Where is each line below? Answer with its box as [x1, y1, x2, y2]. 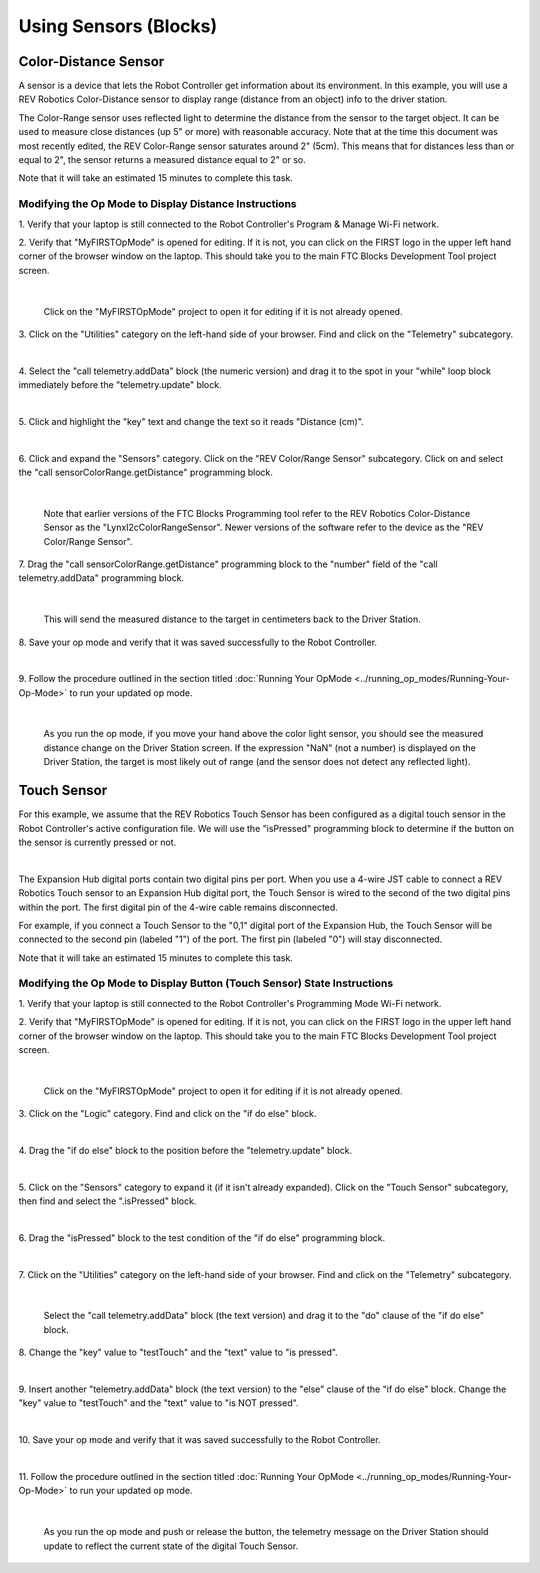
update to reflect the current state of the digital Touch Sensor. [43, 1540, 299, 1552]
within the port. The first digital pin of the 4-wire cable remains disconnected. [18, 901, 339, 913]
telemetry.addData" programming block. [18, 572, 185, 584]
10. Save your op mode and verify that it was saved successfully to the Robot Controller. [18, 1434, 381, 1446]
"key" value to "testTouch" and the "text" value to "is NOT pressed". [18, 1397, 299, 1409]
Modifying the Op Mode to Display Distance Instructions [18, 197, 297, 211]
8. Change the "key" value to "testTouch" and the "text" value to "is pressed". [18, 1346, 339, 1359]
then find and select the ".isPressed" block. [18, 1195, 197, 1207]
